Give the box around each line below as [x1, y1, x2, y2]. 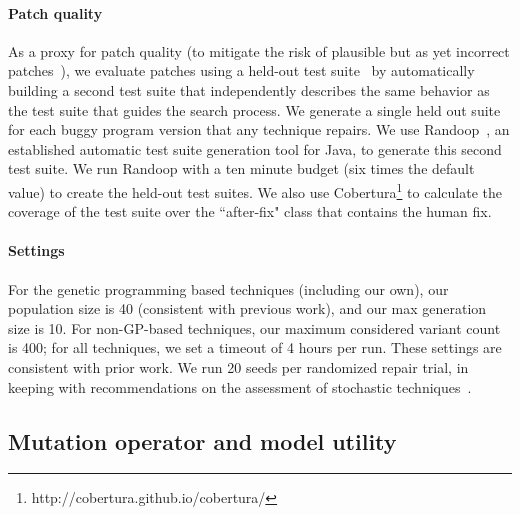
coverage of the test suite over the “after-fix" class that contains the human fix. [8, 201, 492, 222]
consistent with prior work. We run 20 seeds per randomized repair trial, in [8, 356, 469, 377]
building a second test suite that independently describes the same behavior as [8, 79, 490, 100]
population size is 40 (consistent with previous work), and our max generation [8, 298, 487, 319]
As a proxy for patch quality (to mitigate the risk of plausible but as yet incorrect [8, 40, 510, 61]
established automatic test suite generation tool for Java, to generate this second [8, 138, 502, 159]
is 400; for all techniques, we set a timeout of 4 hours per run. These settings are [8, 337, 502, 358]
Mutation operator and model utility [8, 425, 397, 456]
